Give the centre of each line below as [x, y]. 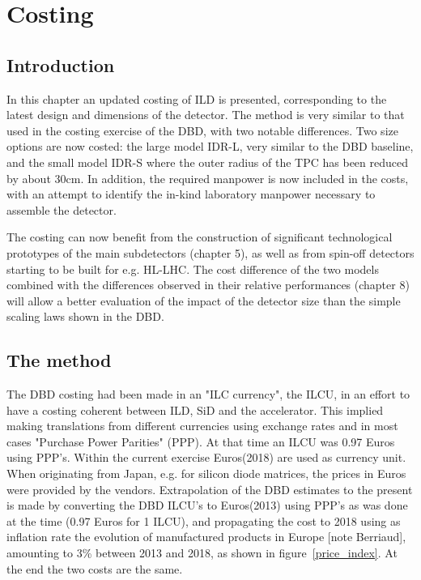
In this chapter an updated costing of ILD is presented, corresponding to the [197, 98]
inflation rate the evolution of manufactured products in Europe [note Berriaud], [206, 537]
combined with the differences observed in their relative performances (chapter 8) [208, 285]
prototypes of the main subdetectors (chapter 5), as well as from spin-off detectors [210, 252]
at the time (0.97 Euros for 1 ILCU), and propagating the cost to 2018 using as [204, 520]
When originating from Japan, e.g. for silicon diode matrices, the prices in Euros [206, 473]
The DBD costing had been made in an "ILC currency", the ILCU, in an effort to [208, 394]
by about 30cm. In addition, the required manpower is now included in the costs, [208, 178]
